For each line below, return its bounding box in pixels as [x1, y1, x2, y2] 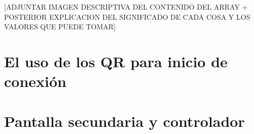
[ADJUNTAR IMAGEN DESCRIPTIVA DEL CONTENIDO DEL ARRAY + [4, 2, 248, 12]
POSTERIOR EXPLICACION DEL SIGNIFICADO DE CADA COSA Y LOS [4, 11, 250, 22]
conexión [4, 71, 66, 92]
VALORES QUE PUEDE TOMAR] [4, 21, 116, 32]
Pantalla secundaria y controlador [4, 110, 245, 131]
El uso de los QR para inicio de [4, 51, 228, 71]
